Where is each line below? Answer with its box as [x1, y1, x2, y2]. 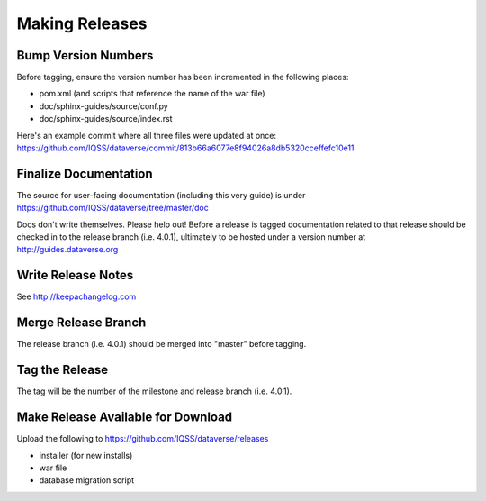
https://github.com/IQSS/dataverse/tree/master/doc [16, 203, 209, 214]
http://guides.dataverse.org [16, 244, 119, 255]
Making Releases [16, 14, 148, 33]
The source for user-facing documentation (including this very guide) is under [16, 189, 306, 200]
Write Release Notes [16, 268, 134, 283]
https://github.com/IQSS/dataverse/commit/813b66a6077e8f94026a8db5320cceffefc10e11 [16, 142, 355, 153]
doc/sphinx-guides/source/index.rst [39, 114, 173, 124]
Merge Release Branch [16, 315, 147, 331]
